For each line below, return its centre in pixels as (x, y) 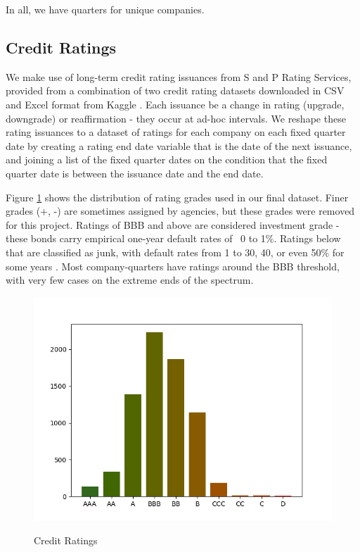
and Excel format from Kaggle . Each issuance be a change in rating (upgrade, (175, 104)
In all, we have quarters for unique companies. (105, 9)
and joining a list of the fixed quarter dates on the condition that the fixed (167, 159)
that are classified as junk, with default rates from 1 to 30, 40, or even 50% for (175, 252)
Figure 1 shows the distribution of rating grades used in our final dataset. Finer (177, 197)
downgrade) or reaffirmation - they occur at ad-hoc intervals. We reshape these (176, 118)
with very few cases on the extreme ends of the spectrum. (130, 280)
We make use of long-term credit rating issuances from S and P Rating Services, (179, 76)
